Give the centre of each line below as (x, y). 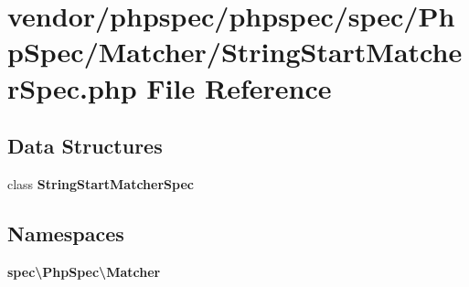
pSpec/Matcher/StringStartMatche (235, 52)
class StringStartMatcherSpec (101, 183)
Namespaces (66, 233)
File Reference (239, 87)
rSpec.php (72, 87)
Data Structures (85, 146)
